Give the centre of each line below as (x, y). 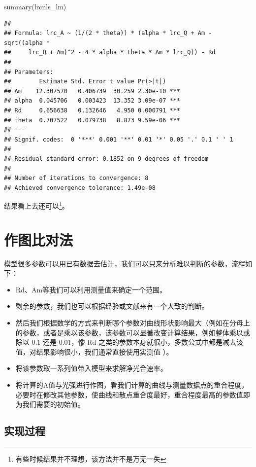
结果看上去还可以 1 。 (36, 205)
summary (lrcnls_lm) (35, 6)
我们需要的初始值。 (53, 404)
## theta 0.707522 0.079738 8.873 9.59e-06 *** (92, 120)
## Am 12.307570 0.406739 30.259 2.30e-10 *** (92, 91)
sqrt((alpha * (27, 43)
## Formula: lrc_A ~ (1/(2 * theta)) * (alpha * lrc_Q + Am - (108, 33)
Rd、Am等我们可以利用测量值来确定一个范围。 (91, 289)
